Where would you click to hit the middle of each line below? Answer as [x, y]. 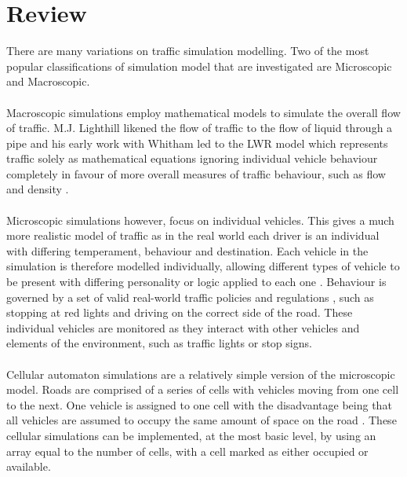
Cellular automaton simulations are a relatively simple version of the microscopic [201, 374]
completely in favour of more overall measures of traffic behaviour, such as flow [196, 173]
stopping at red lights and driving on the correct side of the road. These [180, 312]
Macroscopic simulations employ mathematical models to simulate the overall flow [203, 112]
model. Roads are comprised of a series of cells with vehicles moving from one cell [203, 389]
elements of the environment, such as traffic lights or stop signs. [159, 343]
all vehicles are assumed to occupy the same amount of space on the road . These [202, 420]
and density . [38, 189]
